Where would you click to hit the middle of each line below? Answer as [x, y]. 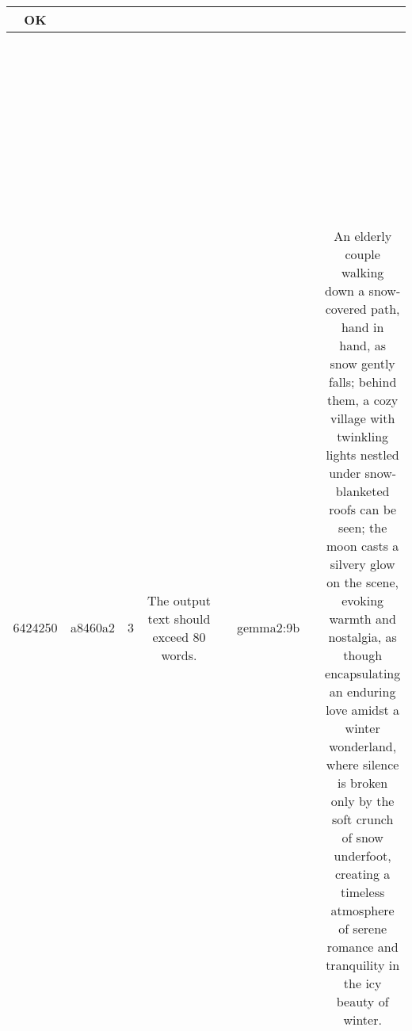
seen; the [362, 527]
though [363, 655]
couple [362, 254]
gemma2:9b [268, 627]
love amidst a [363, 709]
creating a [362, 873]
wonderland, [363, 746]
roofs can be [363, 509]
